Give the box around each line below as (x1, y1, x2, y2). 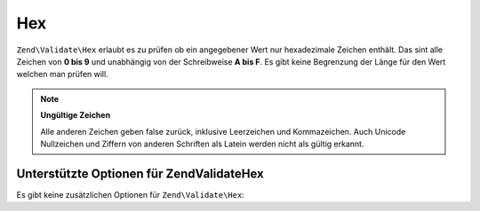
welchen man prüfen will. (16, 69, 108, 80)
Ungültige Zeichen (40, 110, 111, 121)
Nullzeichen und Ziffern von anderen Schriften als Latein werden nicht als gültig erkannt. (40, 138, 364, 149)
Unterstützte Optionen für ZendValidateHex (16, 166, 264, 181)
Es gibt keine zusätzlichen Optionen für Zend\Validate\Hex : (16, 189, 244, 199)
